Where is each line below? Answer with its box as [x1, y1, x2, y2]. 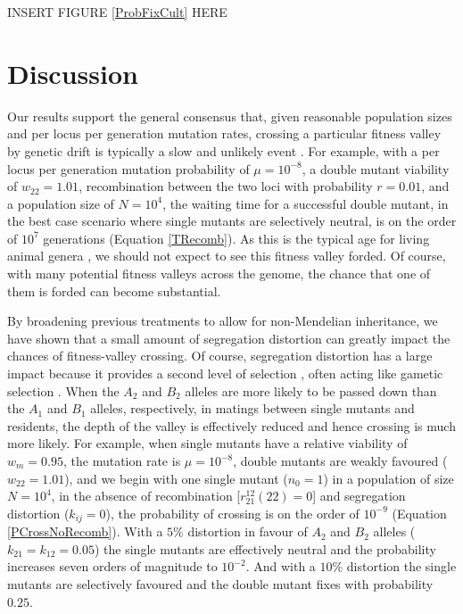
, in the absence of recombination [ [51, 486, 241, 505]
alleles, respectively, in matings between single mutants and [90, 399, 415, 418]
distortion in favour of [187, 522, 308, 541]
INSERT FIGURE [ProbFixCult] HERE [7, 3, 227, 21]
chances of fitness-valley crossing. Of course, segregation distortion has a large [7, 346, 433, 365]
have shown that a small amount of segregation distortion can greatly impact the [7, 328, 451, 347]
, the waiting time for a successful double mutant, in [162, 194, 449, 212]
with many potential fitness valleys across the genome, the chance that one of [7, 264, 431, 283]
